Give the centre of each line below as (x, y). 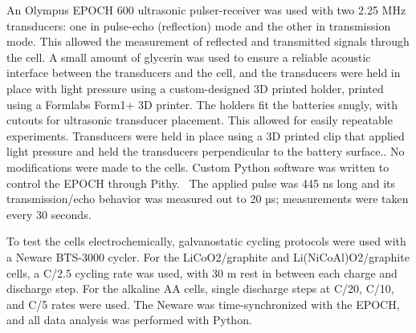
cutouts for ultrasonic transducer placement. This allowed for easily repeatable (200, 120)
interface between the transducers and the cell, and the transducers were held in (204, 73)
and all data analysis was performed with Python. (129, 320)
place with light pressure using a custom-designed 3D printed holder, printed (195, 88)
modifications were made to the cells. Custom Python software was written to (198, 166)
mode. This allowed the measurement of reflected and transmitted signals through (208, 41)
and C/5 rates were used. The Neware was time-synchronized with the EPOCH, (203, 304)
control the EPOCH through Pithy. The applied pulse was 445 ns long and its (201, 183)
